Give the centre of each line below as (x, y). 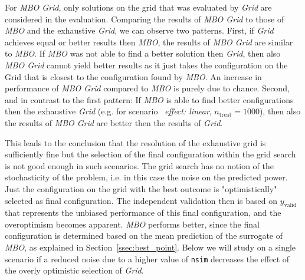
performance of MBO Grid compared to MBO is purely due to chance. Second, (147, 88)
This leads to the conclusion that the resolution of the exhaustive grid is (135, 142)
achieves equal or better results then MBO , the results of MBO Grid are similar (149, 42)
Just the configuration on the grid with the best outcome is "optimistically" (141, 188)
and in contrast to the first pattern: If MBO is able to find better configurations (149, 99)
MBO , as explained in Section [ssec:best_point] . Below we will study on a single (150, 247)
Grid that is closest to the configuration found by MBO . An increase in (133, 76)
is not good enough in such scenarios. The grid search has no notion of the (139, 165)
